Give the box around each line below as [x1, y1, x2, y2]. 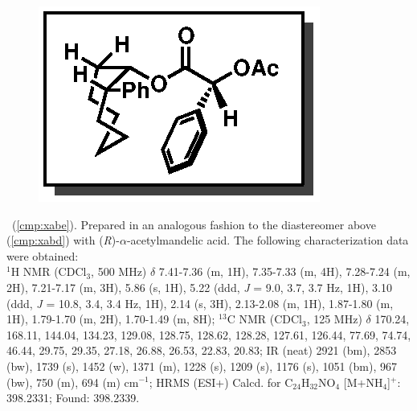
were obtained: [6, 247, 79, 264]
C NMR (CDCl [227, 310, 302, 327]
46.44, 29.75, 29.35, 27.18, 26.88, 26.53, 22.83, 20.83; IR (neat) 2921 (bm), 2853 [6, 342, 397, 359]
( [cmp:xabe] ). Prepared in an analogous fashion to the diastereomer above [11, 216, 376, 232]
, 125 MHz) [306, 310, 362, 327]
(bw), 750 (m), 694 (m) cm [6, 373, 139, 390]
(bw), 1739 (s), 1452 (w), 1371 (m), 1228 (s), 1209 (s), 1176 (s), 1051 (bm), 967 [6, 357, 397, 374]
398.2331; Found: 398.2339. [6, 389, 140, 406]
